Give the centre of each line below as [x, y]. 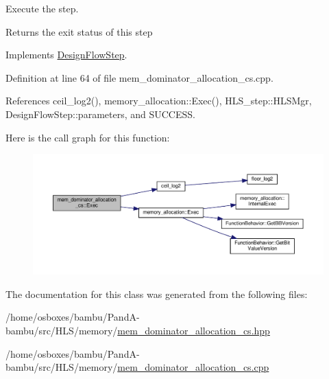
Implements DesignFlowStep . [66, 55]
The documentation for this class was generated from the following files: [157, 294]
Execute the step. [42, 8]
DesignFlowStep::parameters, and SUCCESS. [100, 114]
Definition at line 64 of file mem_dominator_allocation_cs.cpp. [139, 77]
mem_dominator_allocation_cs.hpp [194, 330]
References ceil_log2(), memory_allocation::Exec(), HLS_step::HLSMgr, [159, 101]
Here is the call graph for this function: [88, 137]
